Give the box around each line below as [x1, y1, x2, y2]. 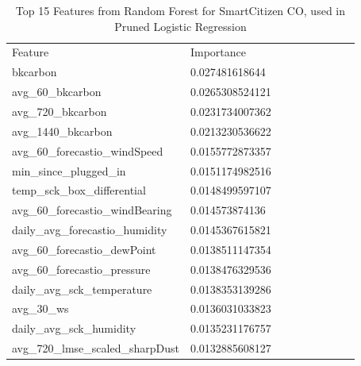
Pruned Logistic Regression [114, 17, 247, 34]
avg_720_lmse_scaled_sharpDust [12, 340, 179, 356]
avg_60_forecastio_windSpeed [12, 142, 163, 159]
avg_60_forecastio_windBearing [12, 202, 172, 218]
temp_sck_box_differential [12, 182, 146, 198]
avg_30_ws [12, 300, 69, 317]
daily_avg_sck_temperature [12, 280, 152, 297]
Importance [190, 44, 246, 60]
